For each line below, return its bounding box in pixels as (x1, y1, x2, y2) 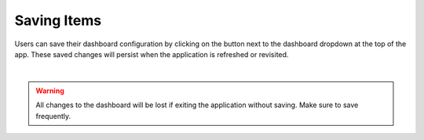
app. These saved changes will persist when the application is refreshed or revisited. (14, 49, 289, 59)
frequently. (35, 111, 71, 120)
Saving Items (14, 12, 102, 29)
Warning (35, 86, 64, 95)
